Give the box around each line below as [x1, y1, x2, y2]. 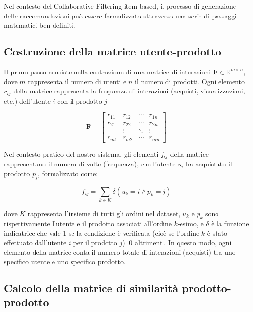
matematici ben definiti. [4, 20, 75, 30]
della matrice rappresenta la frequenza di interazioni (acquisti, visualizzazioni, [13, 86, 245, 96]
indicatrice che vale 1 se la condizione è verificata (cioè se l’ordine [4, 228, 199, 238]
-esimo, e [177, 218, 204, 228]
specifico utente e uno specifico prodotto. [4, 257, 126, 267]
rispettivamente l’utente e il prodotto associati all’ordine [4, 218, 172, 228]
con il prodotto [57, 95, 102, 106]
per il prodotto [73, 237, 117, 247]
